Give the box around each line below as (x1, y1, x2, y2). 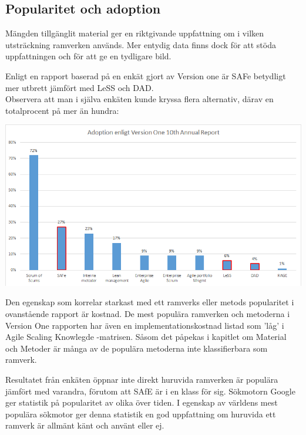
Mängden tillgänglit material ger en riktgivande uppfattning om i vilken (5, 27, 264, 39)
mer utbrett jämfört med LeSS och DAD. (5, 81, 154, 93)
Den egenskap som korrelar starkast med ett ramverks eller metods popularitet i (5, 296, 294, 308)
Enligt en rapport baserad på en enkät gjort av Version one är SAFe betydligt (5, 69, 286, 82)
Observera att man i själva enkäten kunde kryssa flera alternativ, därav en (5, 93, 274, 105)
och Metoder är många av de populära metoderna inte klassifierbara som (5, 342, 268, 354)
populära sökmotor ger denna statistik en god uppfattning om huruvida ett (5, 407, 276, 420)
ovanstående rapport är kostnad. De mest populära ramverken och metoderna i (5, 307, 290, 319)
